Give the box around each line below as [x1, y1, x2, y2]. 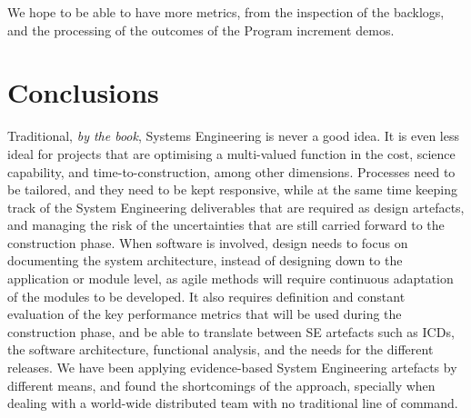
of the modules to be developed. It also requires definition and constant [7, 286, 406, 305]
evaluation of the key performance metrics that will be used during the [7, 304, 402, 323]
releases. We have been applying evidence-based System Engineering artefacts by [7, 358, 457, 377]
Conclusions [7, 74, 159, 111]
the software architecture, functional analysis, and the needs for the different [7, 340, 434, 359]
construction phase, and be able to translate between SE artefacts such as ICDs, [7, 322, 455, 341]
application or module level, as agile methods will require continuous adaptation [7, 269, 454, 288]
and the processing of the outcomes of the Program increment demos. [7, 20, 395, 39]
